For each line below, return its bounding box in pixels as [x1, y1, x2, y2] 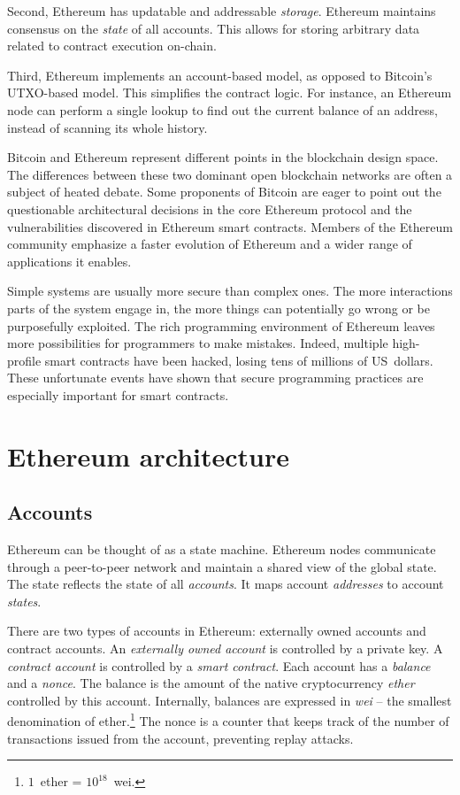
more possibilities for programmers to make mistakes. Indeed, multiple [7, 334, 388, 352]
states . [7, 591, 42, 610]
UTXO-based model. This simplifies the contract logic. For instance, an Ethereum [7, 83, 452, 102]
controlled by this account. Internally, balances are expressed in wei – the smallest [7, 691, 452, 709]
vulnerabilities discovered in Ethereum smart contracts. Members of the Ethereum [7, 217, 453, 235]
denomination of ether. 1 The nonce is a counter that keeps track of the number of [7, 709, 449, 730]
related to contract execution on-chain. [7, 36, 217, 55]
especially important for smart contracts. [7, 385, 229, 404]
